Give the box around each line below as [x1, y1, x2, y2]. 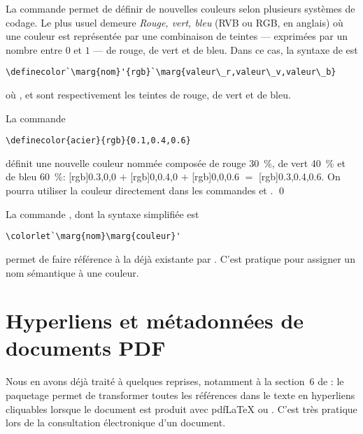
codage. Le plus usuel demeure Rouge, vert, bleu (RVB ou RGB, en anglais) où [6, 15, 343, 29]
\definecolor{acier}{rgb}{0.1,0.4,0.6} [6, 136, 191, 146]
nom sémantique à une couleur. [6, 265, 139, 280]
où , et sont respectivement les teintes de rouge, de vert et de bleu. [6, 87, 291, 102]
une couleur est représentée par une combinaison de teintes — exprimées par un [6, 29, 348, 43]
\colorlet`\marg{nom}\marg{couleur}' [6, 231, 181, 242]
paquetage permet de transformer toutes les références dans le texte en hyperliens [6, 388, 355, 402]
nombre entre [6, 42, 62, 57]
